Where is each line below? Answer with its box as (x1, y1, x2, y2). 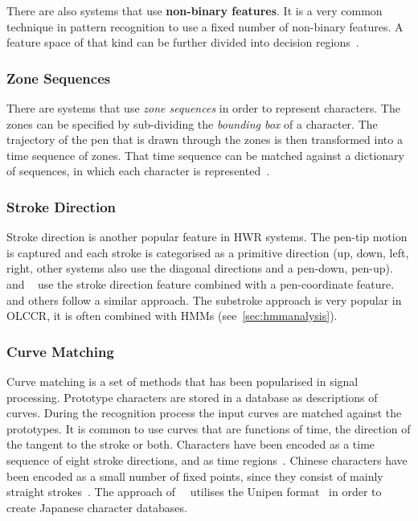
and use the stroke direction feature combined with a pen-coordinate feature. (6, 275, 395, 292)
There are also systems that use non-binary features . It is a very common (6, 2, 383, 18)
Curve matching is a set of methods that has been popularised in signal (6, 372, 359, 389)
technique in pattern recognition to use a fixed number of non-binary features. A (6, 18, 404, 35)
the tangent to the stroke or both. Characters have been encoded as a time (6, 436, 375, 453)
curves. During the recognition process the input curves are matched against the (6, 404, 402, 421)
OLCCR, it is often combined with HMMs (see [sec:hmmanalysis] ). (6, 307, 338, 324)
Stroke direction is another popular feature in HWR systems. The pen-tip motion (6, 228, 408, 245)
